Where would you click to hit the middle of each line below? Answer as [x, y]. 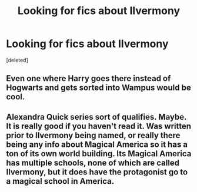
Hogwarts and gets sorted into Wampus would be [98, 88]
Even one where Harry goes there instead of [89, 78]
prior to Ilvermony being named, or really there [93, 135]
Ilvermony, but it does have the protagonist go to [97, 172]
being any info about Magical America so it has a [97, 144]
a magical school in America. [60, 181]
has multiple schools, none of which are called [93, 163]
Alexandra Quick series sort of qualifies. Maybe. [96, 117]
